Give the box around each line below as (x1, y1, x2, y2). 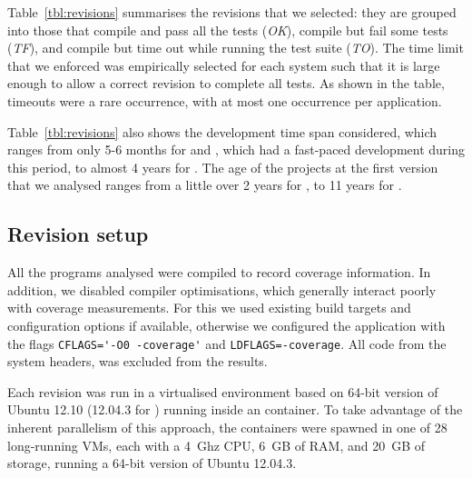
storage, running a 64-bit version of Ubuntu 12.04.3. (7, 453, 297, 473)
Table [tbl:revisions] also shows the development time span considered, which (7, 122, 438, 141)
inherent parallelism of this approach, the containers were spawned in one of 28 (7, 417, 447, 436)
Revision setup (7, 220, 149, 248)
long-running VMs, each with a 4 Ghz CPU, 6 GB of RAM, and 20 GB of (7, 435, 426, 454)
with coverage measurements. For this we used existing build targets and (7, 298, 411, 317)
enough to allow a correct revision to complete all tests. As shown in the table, (7, 74, 445, 93)
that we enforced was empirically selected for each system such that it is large (7, 55, 440, 75)
